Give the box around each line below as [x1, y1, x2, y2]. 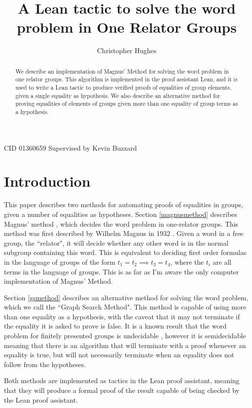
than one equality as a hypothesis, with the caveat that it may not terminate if [4, 311, 240, 321]
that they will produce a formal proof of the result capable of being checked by [4, 385, 240, 395]
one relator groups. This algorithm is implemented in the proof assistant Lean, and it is [15, 75, 238, 83]
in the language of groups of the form [4, 256, 116, 267]
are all [213, 256, 232, 267]
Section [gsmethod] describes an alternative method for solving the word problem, [4, 292, 249, 302]
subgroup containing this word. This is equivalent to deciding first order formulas [4, 247, 247, 257]
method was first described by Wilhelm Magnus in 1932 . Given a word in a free [4, 228, 244, 238]
